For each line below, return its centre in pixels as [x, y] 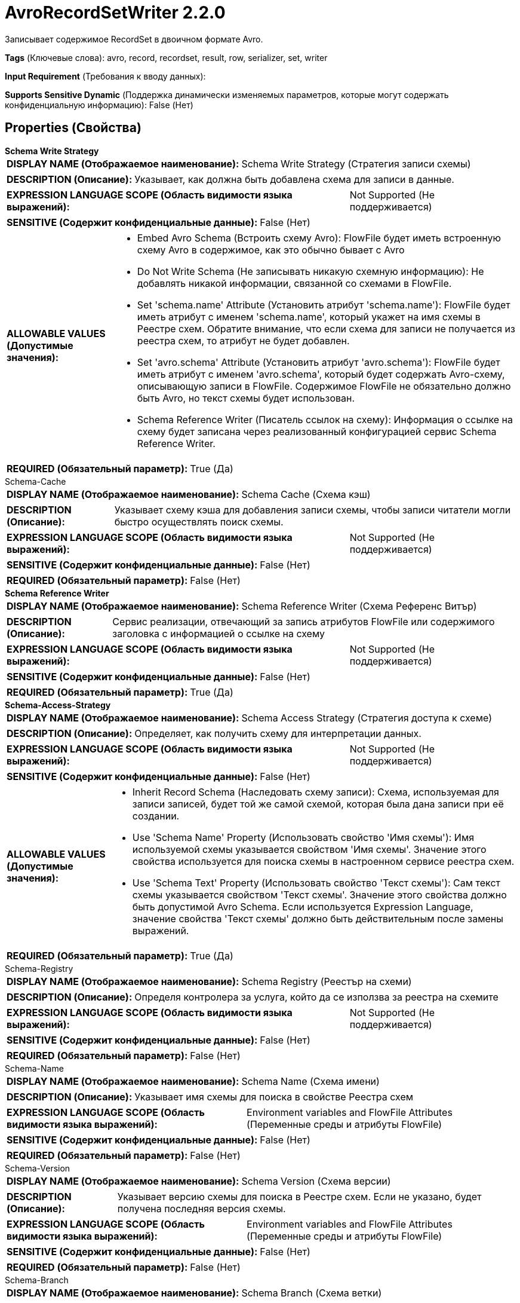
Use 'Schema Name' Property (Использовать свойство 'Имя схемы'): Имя [303, 837]
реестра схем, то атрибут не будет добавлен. [243, 340]
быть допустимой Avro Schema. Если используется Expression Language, [303, 906]
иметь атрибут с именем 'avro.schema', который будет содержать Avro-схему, [321, 374]
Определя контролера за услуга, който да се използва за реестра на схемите [316, 997]
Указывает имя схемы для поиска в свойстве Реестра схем [274, 1096]
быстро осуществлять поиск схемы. [199, 521]
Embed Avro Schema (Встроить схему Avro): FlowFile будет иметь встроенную [319, 238]
